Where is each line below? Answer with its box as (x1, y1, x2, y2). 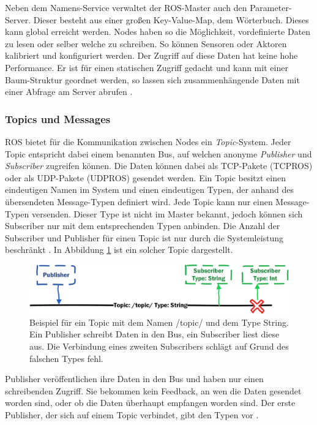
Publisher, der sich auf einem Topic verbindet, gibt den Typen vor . (5, 408, 259, 421)
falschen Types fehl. (29, 352, 103, 364)
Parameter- (250, 1, 292, 13)
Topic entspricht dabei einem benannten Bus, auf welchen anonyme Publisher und (5, 147, 312, 160)
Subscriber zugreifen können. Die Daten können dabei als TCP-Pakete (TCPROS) (5, 159, 313, 172)
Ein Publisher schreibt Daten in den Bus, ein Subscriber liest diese (29, 328, 280, 340)
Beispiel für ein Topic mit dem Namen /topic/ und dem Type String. (29, 315, 289, 328)
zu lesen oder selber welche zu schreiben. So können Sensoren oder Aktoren (5, 37, 287, 50)
